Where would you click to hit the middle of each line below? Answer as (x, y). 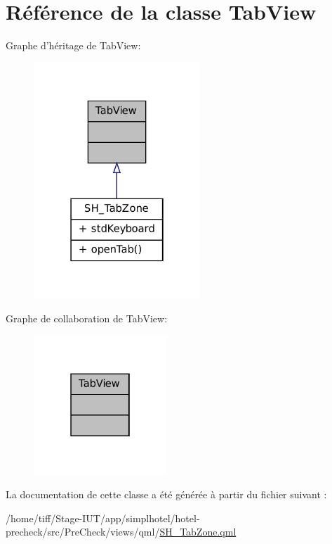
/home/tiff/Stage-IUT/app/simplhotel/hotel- (103, 518)
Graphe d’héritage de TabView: (73, 45)
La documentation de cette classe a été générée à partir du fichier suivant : (166, 494)
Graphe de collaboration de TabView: (87, 318)
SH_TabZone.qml (198, 532)
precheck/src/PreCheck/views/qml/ (83, 532)
